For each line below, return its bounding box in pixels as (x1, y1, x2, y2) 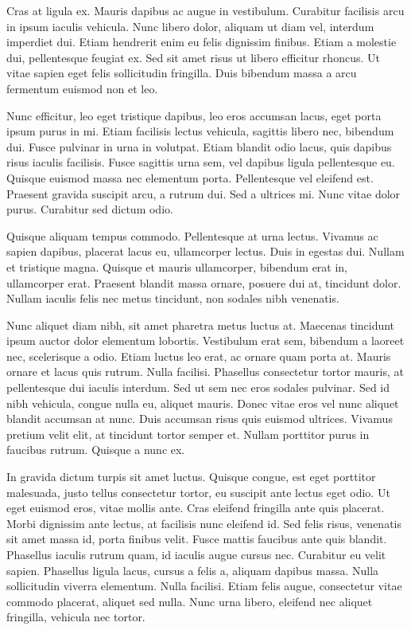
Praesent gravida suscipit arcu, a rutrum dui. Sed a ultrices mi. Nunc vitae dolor (6, 185, 401, 202)
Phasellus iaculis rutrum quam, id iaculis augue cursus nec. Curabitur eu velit (6, 546, 386, 562)
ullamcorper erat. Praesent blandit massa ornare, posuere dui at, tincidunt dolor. (6, 274, 401, 291)
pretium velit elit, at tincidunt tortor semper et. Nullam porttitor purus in (6, 425, 370, 442)
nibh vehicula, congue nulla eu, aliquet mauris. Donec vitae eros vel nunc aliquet (6, 394, 399, 411)
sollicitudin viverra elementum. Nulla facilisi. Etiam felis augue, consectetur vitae (6, 577, 402, 594)
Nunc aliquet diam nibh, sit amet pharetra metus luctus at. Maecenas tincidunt (6, 316, 395, 333)
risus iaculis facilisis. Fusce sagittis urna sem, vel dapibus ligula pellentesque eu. (6, 154, 395, 170)
